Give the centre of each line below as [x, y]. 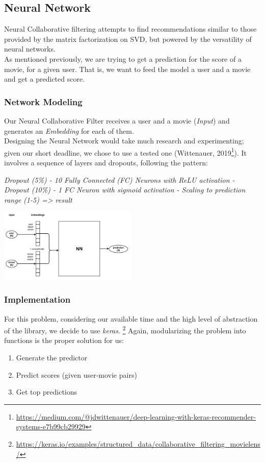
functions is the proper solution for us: [64, 340]
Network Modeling [43, 101]
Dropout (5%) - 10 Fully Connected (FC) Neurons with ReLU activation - [120, 179]
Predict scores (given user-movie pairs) [76, 374]
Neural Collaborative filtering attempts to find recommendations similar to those [130, 29]
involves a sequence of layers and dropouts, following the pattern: [106, 163]
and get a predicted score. [45, 79]
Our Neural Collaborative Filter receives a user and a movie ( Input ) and [117, 120]
